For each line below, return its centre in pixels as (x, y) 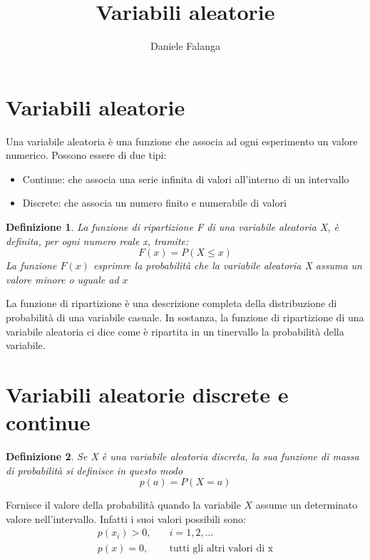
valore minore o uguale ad (62, 279)
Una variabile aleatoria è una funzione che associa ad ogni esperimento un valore (182, 141)
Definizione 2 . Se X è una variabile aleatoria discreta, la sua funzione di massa (183, 456)
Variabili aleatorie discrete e (147, 394)
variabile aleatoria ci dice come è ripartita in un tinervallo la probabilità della (175, 331)
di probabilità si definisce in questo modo (94, 470)
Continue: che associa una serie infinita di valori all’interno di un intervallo (186, 178)
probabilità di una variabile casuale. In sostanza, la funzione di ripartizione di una (185, 317)
